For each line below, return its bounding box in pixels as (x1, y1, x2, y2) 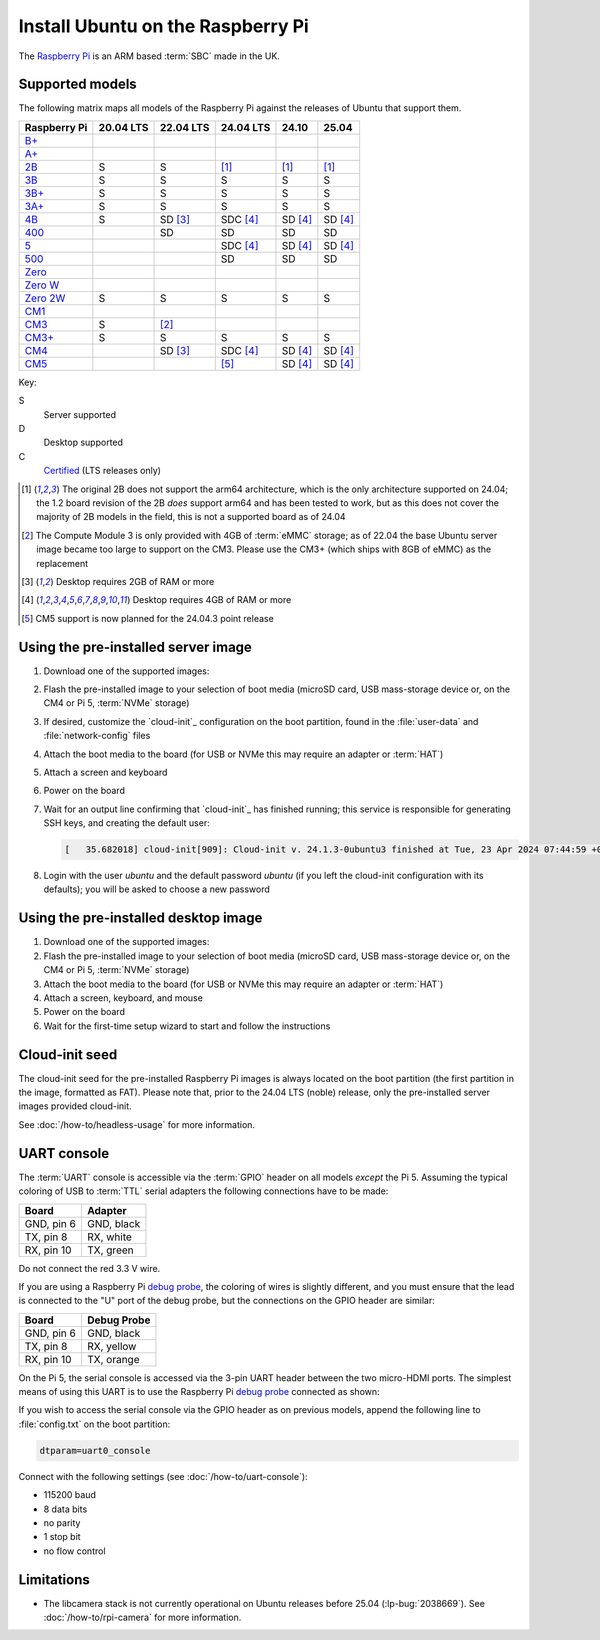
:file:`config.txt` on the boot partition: (18, 1418, 171, 1430)
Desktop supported (43, 436, 124, 449)
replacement (36, 557, 89, 569)
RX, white (86, 1230, 132, 1244)
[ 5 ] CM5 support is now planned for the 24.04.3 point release (21, 612, 274, 624)
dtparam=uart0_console (39, 1445, 151, 1456)
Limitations (18, 1571, 90, 1588)
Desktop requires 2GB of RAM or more (55, 575, 215, 587)
